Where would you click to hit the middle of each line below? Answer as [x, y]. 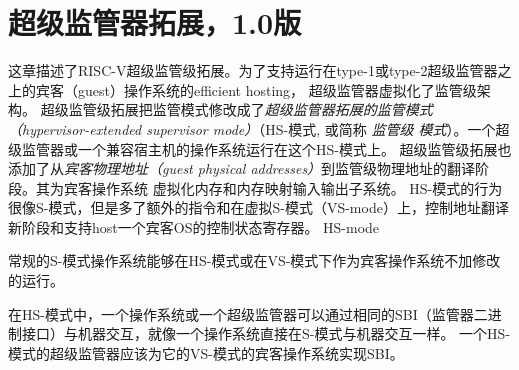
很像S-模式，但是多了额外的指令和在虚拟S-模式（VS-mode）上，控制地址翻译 [258, 207]
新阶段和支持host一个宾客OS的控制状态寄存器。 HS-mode [194, 226]
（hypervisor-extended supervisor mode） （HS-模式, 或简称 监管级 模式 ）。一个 [252, 128]
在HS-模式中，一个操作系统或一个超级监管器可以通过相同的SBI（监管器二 [248, 313]
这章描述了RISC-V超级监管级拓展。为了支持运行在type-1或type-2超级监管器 [253, 70]
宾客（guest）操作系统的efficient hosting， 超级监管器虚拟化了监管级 [256, 89]
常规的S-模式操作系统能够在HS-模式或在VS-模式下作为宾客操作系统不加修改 [254, 260]
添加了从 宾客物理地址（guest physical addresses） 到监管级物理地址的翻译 [242, 168]
